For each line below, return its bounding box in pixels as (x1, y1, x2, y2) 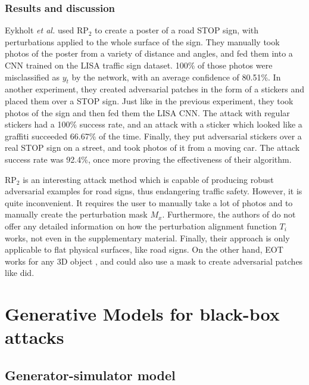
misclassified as (5, 70, 60, 83)
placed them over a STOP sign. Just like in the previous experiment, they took (5, 94, 294, 107)
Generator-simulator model (5, 365, 176, 384)
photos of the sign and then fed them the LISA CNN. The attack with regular (5, 106, 290, 119)
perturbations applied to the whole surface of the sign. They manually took (5, 35, 280, 48)
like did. (5, 266, 35, 279)
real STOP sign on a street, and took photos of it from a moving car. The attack (5, 141, 300, 154)
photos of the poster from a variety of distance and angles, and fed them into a (5, 47, 293, 60)
